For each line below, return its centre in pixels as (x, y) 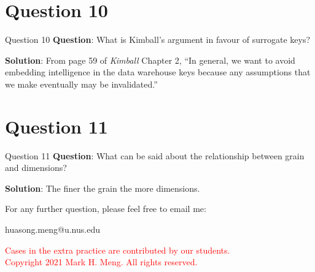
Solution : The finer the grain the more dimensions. (103, 188)
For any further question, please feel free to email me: (106, 209)
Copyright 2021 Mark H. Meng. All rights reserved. (101, 262)
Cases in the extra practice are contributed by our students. (118, 250)
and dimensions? (36, 168)
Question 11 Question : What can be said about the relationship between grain (155, 155)
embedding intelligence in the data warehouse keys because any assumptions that (158, 72)
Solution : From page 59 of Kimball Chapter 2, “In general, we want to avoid (150, 60)
